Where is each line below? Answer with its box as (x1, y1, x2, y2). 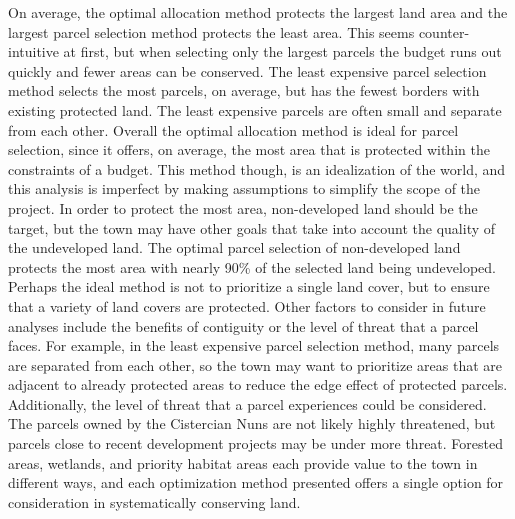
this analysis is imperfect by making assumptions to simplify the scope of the (8, 178, 481, 199)
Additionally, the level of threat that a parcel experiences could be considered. (8, 393, 487, 414)
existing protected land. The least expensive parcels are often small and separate (8, 99, 502, 120)
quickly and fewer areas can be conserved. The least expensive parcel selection (8, 60, 487, 81)
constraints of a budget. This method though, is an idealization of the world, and (8, 158, 506, 179)
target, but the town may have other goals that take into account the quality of (8, 217, 496, 238)
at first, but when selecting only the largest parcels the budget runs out (63, 41, 502, 62)
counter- (418, 21, 470, 42)
